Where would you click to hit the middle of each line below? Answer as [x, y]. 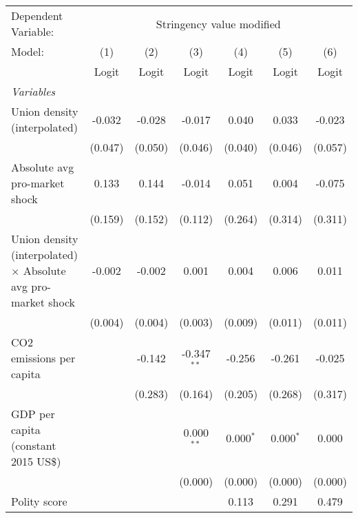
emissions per [43, 358]
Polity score [39, 501]
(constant [34, 445]
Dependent [37, 15]
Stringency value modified [218, 23]
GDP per [33, 414]
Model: [28, 51]
